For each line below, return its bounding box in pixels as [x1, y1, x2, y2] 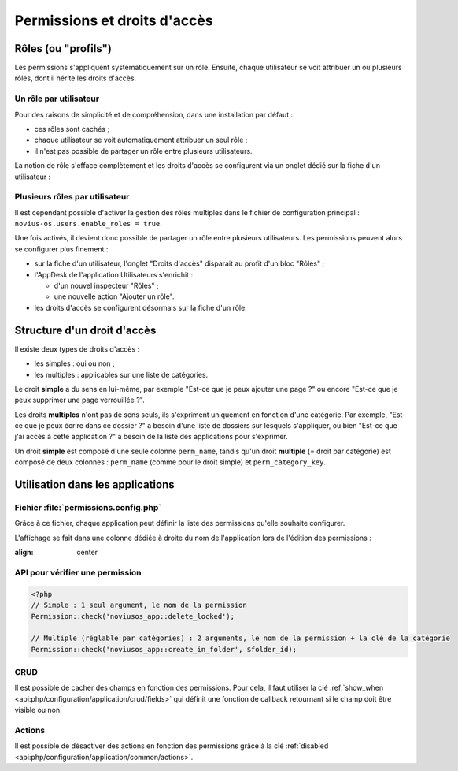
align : [14, 548, 34, 557]
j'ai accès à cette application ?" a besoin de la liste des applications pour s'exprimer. [14, 432, 289, 441]
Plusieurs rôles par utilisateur [14, 192, 130, 203]
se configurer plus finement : [14, 244, 109, 254]
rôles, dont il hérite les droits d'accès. [14, 73, 137, 83]
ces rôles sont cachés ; [34, 124, 110, 133]
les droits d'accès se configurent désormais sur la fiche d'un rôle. [34, 303, 247, 312]
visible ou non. [14, 706, 62, 715]
